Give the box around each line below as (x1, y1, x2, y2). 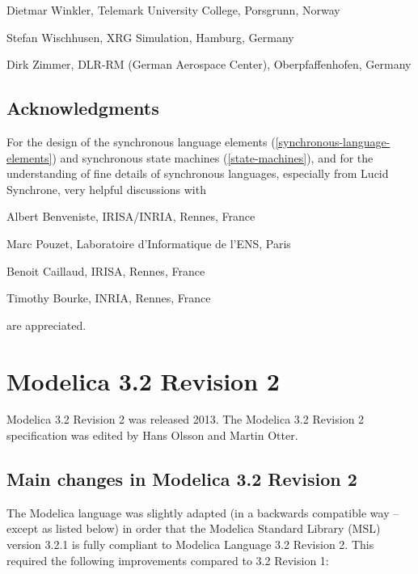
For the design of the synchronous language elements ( (6, 133, 276, 150)
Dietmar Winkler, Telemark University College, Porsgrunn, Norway (6, 2, 340, 18)
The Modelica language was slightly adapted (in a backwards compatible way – (6, 504, 399, 521)
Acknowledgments (6, 95, 159, 120)
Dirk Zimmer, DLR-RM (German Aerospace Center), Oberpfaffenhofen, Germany (6, 56, 412, 73)
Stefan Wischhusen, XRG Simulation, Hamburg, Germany (6, 28, 294, 45)
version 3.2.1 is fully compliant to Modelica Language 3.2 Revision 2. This (6, 536, 374, 553)
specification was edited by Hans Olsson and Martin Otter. (6, 427, 298, 444)
